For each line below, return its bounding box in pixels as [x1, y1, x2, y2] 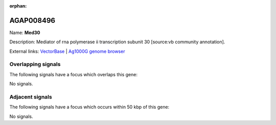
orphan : [9, 3, 27, 9]
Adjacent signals [9, 93, 52, 100]
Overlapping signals [9, 61, 61, 68]
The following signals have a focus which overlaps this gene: [9, 71, 138, 77]
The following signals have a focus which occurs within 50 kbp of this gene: [9, 104, 170, 110]
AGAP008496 [9, 16, 56, 25]
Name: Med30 [9, 29, 40, 36]
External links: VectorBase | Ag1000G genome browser [9, 48, 125, 54]
